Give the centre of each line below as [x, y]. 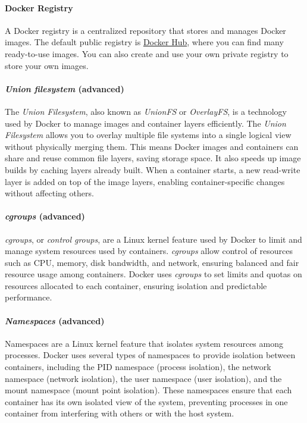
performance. [29, 297]
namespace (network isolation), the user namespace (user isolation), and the [143, 378]
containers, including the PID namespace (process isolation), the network [138, 367]
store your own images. [47, 65]
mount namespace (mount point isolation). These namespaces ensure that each [148, 390]
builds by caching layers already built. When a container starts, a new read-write [153, 169]
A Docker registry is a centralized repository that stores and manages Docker [145, 30]
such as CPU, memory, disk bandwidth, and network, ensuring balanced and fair [152, 262]
